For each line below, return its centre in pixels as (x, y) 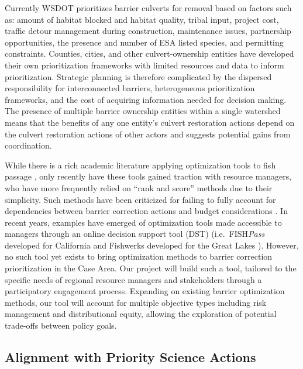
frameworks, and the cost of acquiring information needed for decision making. (146, 99)
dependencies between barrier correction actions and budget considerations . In (146, 211)
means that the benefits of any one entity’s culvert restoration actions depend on (150, 122)
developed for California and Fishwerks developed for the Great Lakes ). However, (152, 245)
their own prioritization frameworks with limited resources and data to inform (144, 65)
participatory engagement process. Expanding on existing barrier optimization (145, 291)
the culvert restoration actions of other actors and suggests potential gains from (148, 134)
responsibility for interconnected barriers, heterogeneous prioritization (130, 88)
